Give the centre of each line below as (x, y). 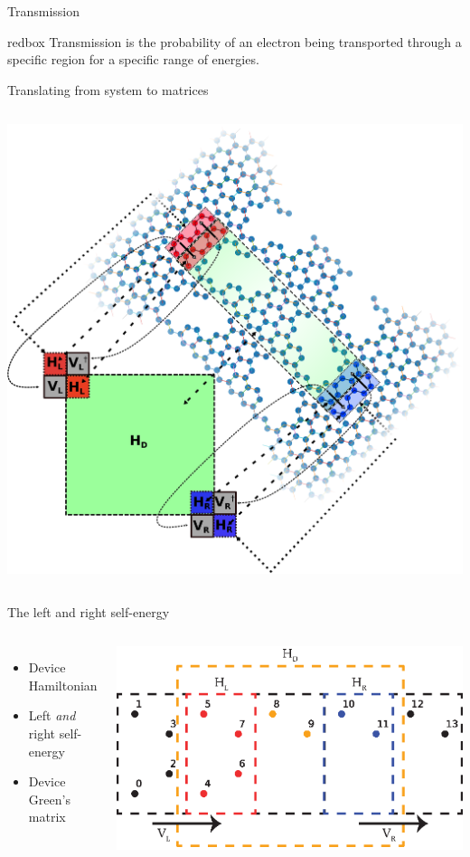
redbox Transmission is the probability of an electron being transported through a (235, 41)
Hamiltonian (63, 685)
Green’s (49, 799)
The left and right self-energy (89, 611)
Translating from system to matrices (108, 89)
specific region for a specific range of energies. (133, 59)
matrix (47, 817)
